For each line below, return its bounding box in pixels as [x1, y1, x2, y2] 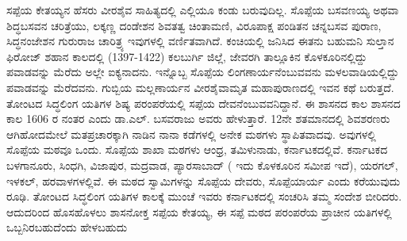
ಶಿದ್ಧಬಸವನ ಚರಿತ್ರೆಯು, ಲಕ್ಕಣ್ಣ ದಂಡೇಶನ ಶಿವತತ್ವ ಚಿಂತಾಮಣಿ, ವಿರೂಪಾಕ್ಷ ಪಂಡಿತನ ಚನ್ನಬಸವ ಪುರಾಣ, [6, 17, 382, 33]
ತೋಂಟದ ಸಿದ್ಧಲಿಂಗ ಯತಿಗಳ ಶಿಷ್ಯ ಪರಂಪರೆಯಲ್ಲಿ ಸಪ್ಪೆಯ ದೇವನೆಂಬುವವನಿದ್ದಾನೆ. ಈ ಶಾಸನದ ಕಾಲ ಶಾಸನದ [6, 94, 401, 111]
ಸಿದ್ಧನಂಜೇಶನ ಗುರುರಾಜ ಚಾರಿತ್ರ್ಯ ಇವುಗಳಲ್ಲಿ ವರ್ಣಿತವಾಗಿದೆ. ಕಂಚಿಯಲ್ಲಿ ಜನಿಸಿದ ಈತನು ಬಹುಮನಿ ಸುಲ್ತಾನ [6, 33, 394, 49]
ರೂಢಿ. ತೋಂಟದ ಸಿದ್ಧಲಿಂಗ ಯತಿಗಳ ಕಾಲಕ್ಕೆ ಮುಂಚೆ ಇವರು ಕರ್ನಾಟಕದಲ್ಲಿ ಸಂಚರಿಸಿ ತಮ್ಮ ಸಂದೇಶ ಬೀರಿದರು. [6, 188, 402, 205]
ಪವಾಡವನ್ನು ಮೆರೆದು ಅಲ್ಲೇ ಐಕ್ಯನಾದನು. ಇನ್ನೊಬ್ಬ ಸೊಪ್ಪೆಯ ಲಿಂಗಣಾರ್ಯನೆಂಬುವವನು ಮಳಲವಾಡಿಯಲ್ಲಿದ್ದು [6, 63, 399, 80]
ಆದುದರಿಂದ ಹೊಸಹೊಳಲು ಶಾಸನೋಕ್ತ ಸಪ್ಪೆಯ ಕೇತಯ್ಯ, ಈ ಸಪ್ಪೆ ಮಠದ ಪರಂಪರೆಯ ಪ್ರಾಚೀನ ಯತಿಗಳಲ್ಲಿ [6, 203, 392, 220]
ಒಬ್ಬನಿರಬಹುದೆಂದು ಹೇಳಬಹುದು [6, 219, 128, 235]
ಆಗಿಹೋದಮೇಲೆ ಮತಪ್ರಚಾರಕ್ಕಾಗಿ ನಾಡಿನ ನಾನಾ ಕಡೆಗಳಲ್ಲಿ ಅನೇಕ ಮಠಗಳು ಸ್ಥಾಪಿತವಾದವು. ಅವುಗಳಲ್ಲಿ [6, 125, 376, 142]
